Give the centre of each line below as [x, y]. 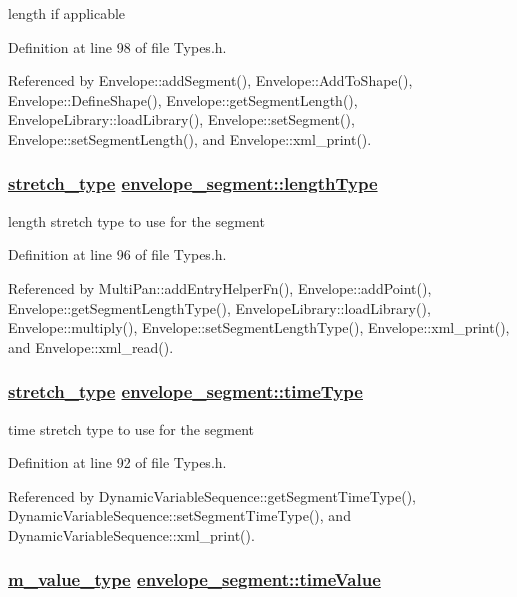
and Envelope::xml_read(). [91, 346]
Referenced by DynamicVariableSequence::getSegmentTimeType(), [212, 495]
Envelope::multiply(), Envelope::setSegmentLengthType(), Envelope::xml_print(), [259, 327]
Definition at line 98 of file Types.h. [117, 46]
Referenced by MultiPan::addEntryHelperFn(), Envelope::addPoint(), [220, 287]
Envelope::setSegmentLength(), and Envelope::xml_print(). [190, 138]
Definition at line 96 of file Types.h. [117, 254]
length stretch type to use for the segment [136, 220]
